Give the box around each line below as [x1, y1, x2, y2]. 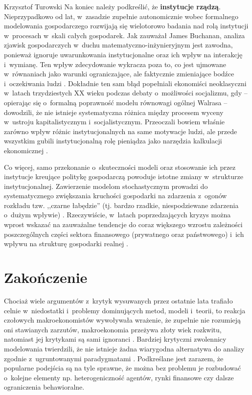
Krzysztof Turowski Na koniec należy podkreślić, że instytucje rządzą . [4, 1, 221, 11]
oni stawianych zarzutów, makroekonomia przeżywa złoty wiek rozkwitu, [4, 324, 222, 334]
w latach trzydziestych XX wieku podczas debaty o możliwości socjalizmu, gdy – [4, 88, 248, 98]
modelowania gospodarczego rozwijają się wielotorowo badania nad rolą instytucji [4, 21, 249, 31]
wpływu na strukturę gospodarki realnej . [4, 238, 128, 249]
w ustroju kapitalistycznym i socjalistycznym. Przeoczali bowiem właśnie [4, 116, 225, 127]
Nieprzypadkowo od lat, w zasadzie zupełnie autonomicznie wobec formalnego [4, 11, 238, 21]
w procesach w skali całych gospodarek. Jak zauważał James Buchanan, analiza [4, 30, 245, 40]
